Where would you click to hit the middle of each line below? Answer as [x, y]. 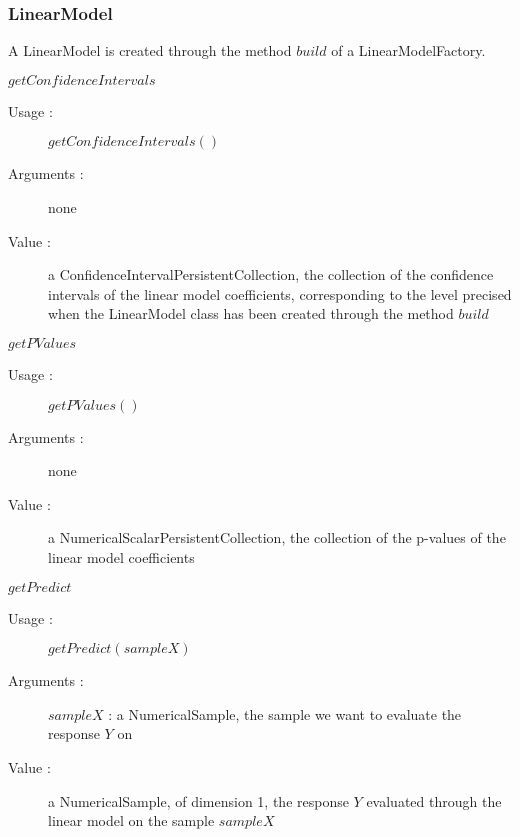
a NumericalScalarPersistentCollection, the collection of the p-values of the [277, 537]
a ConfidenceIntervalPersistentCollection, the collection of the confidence [271, 274]
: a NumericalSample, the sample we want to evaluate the [285, 713]
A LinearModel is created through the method [150, 50]
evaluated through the [434, 800]
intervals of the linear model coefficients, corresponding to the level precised [280, 293]
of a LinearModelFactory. [408, 50]
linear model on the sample [131, 820]
